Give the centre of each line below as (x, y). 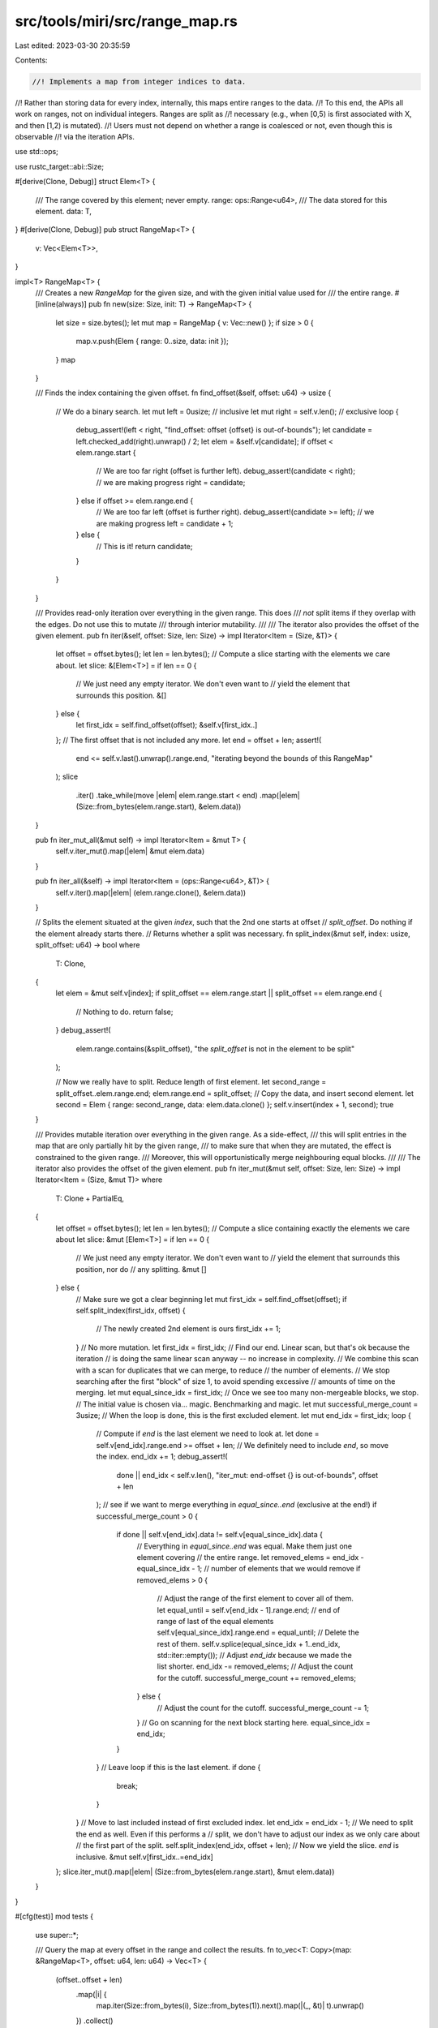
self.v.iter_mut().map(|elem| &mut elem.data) (130, 851)
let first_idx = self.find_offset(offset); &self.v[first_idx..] (167, 725)
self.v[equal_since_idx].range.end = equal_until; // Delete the (258, 1633)
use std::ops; (36, 152)
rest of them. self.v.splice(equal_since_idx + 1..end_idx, (249, 1643)
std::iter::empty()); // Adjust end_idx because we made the (254, 1656)
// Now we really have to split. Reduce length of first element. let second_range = (191, 1082)
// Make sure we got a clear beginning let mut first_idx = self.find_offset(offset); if (212, 1299)
